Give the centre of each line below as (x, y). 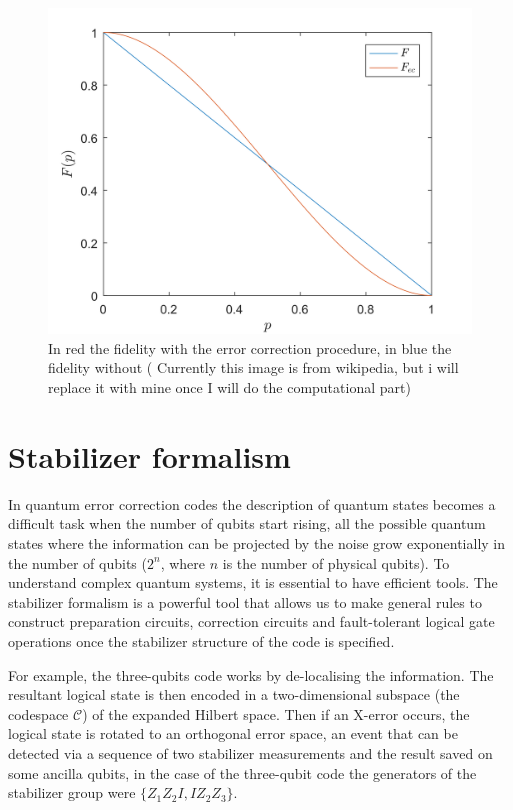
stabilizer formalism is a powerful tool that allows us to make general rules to (245, 601)
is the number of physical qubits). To (336, 562)
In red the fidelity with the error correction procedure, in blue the (250, 347)
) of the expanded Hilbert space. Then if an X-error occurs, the (276, 713)
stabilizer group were (72, 792)
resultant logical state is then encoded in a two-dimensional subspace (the (234, 694)
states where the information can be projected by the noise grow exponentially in (256, 542)
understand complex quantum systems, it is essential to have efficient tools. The (253, 582)
